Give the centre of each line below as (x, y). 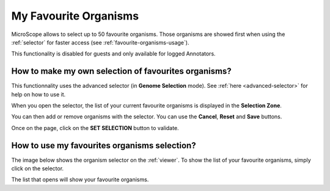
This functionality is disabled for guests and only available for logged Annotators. (114, 54)
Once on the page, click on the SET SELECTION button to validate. (95, 128)
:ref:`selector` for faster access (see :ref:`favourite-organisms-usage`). (100, 42)
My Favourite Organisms (75, 16)
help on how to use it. (38, 94)
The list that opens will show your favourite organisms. (80, 179)
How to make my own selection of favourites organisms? (121, 71)
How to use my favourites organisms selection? (104, 146)
